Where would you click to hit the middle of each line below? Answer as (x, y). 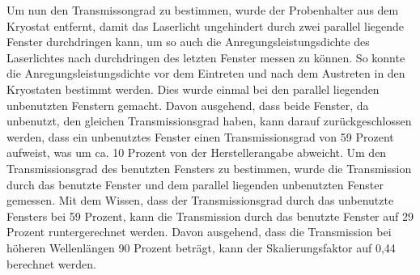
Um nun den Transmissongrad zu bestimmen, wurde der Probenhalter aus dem (203, 10)
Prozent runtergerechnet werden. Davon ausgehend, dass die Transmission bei (199, 232)
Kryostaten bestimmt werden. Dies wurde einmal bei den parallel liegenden (193, 89)
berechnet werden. (51, 263)
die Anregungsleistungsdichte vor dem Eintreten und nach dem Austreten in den (206, 73)
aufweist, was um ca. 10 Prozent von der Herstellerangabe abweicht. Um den (197, 152)
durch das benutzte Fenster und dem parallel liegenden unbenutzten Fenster (195, 184)
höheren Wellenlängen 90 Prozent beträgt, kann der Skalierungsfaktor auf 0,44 (201, 247)
